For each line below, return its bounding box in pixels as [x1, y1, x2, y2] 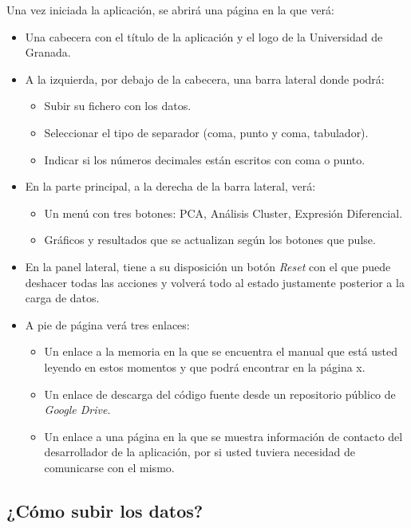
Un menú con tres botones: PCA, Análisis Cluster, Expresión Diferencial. [44, 204, 403, 221]
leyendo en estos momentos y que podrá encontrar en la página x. [44, 358, 366, 375]
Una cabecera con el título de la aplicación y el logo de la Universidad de [25, 28, 383, 45]
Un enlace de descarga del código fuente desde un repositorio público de [44, 385, 396, 402]
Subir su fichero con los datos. [44, 97, 192, 114]
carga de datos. [25, 290, 100, 306]
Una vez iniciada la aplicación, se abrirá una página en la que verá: [6, 2, 334, 18]
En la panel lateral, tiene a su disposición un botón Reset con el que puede [25, 258, 391, 274]
